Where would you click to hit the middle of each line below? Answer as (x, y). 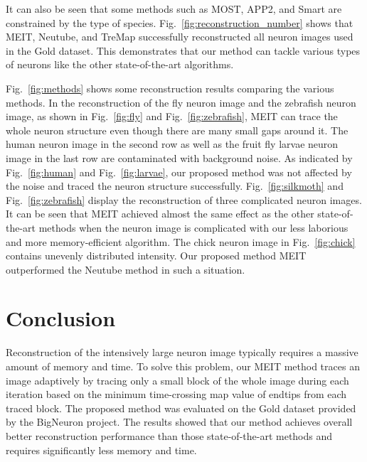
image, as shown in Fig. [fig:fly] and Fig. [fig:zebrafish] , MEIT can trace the (172, 116)
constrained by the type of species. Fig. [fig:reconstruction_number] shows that (180, 22)
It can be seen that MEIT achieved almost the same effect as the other (160, 214)
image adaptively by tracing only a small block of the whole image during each (177, 380)
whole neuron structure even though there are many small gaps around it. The (177, 130)
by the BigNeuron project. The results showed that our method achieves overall (179, 422)
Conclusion (61, 318)
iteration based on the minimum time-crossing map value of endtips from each (176, 394)
